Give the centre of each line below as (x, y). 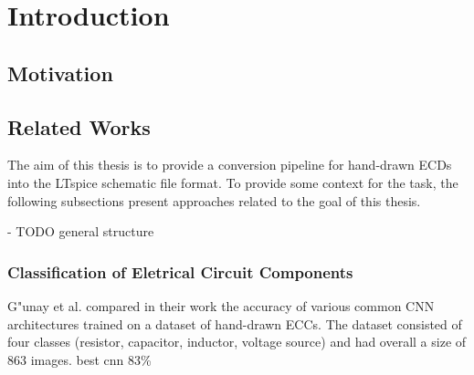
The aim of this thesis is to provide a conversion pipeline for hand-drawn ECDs (230, 165)
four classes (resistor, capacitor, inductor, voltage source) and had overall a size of (237, 342)
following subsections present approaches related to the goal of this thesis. (214, 200)
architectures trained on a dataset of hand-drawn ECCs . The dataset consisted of (235, 323)
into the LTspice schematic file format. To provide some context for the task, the (233, 182)
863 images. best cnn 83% (79, 359)
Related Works (79, 126)
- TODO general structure (81, 231)
